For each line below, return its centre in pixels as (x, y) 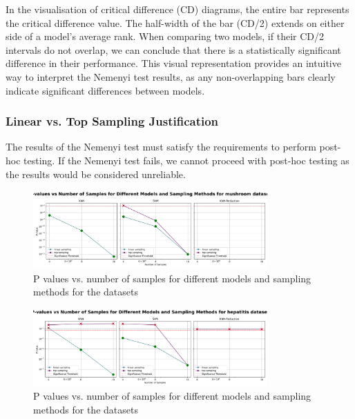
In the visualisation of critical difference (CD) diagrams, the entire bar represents (177, 9)
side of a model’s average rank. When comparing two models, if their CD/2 (165, 36)
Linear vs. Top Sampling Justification (112, 121)
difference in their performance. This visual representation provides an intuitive (173, 63)
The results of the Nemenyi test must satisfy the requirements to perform (161, 147)
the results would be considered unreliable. (96, 174)
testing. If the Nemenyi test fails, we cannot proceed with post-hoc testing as (186, 160)
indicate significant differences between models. (105, 90)
